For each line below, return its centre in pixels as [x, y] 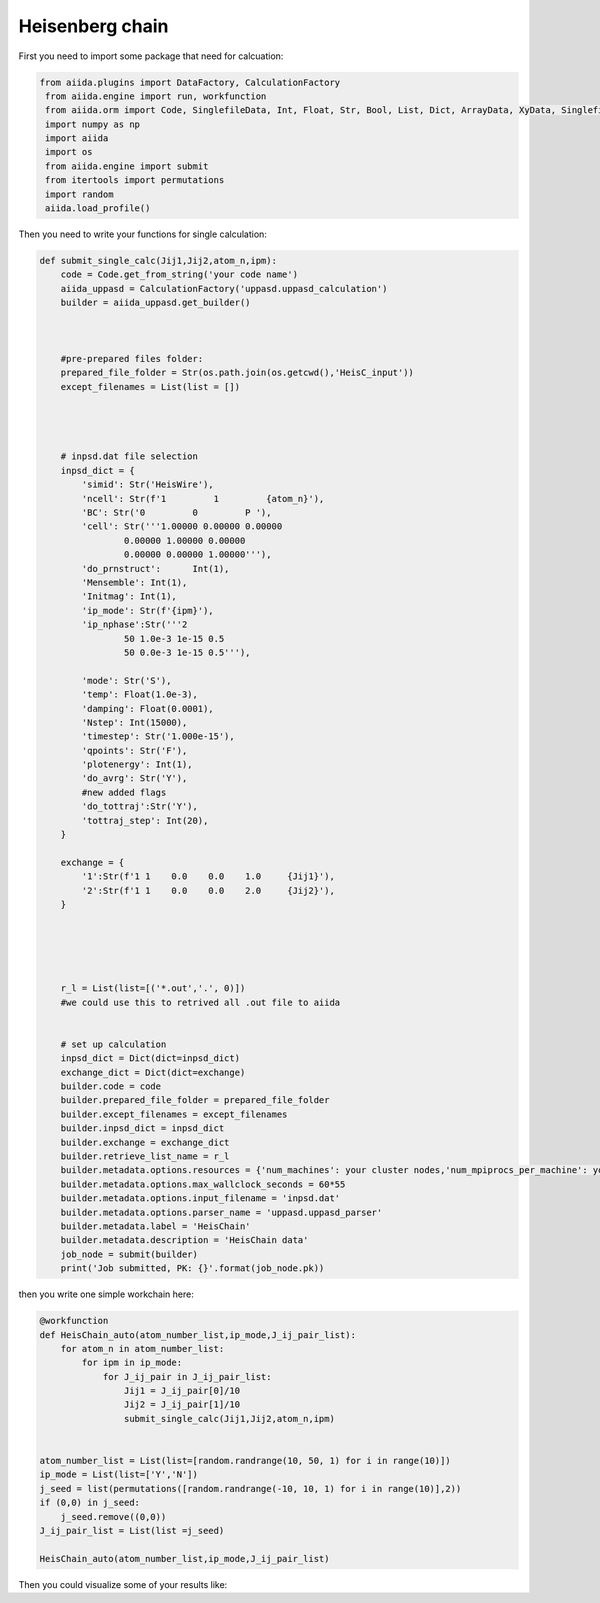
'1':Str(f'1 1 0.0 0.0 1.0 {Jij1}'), [208, 876]
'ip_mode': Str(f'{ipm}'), [147, 610]
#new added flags [124, 792]
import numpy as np [92, 124]
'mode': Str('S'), [126, 680]
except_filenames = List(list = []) [150, 386]
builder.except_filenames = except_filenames [174, 1114]
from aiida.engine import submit [127, 166]
